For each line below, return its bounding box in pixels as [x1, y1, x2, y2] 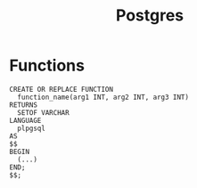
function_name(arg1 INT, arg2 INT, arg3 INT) [17, 93, 190, 102]
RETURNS [9, 100, 38, 110]
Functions [9, 55, 85, 76]
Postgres [115, 5, 185, 26]
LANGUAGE [9, 116, 42, 125]
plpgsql [17, 124, 46, 133]
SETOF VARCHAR [17, 108, 70, 117]
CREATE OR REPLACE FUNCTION [9, 85, 114, 94]
